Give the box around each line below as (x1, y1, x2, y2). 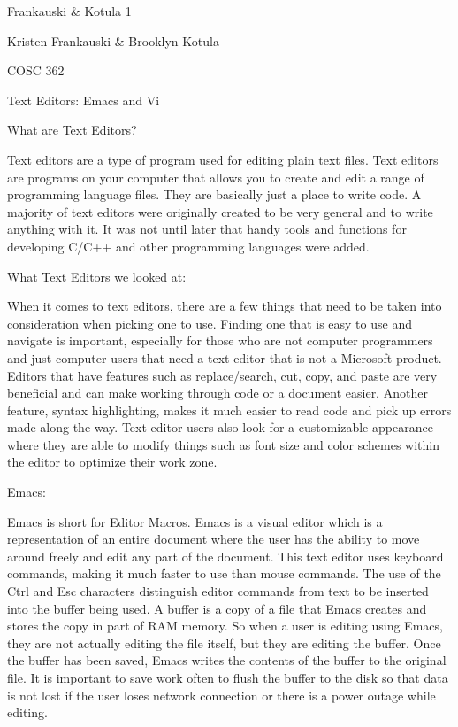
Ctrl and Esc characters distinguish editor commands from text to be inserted (7, 582, 429, 600)
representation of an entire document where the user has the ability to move (7, 530, 420, 548)
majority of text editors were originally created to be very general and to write (7, 202, 433, 220)
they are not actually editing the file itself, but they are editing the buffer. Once (7, 633, 441, 652)
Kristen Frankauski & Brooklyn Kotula (7, 31, 219, 50)
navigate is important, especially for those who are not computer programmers (7, 331, 433, 350)
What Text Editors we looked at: (7, 267, 187, 285)
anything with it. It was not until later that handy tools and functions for (7, 220, 407, 238)
